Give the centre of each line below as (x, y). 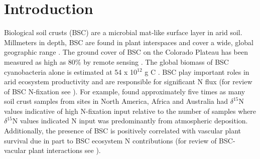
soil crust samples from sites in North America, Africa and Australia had (116, 101)
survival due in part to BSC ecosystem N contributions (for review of (110, 140)
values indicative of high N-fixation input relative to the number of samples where (130, 111)
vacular (15, 150)
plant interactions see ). (64, 150)
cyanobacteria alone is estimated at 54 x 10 (71, 71)
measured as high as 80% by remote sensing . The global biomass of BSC (116, 61)
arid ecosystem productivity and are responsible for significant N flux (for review (128, 82)
